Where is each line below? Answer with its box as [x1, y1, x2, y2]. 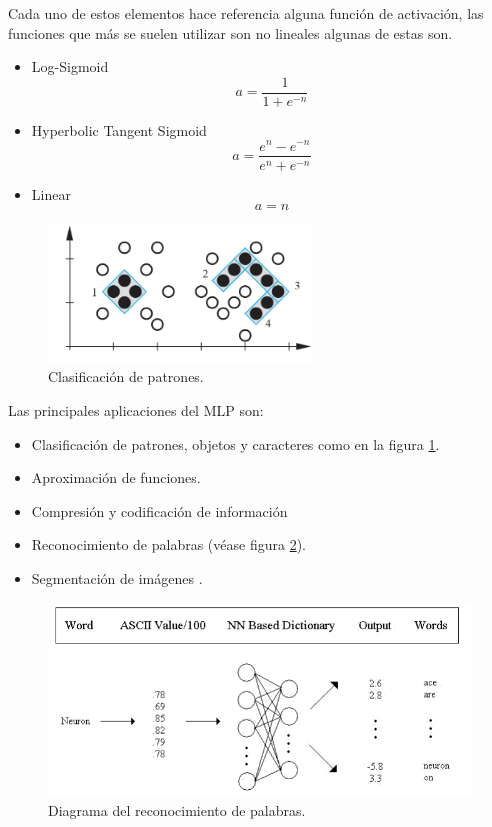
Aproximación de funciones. [31, 467, 201, 488]
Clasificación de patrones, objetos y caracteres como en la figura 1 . [31, 433, 440, 454]
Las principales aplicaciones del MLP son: [8, 400, 264, 421]
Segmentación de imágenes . [31, 568, 203, 589]
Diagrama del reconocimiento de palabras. [48, 800, 306, 821]
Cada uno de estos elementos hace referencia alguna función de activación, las [8, 3, 484, 23]
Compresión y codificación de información [31, 500, 288, 521]
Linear [31, 183, 71, 204]
